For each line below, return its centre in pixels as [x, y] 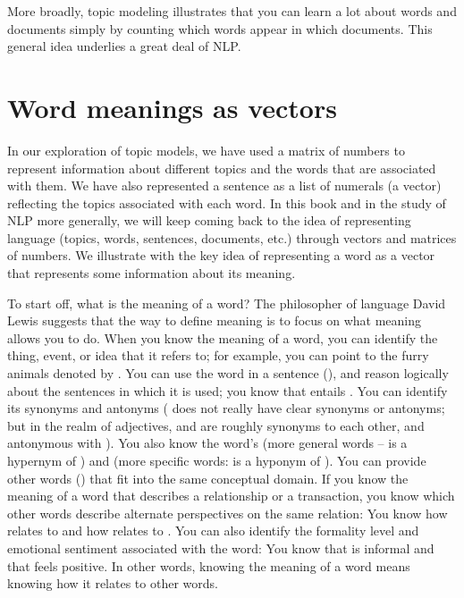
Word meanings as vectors [172, 107]
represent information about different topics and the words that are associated [222, 168]
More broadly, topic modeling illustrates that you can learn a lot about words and [232, 11]
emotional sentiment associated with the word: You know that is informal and [221, 547]
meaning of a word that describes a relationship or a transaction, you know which [231, 496]
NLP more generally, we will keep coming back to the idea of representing [209, 220]
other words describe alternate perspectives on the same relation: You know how [228, 513]
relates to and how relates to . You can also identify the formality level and [213, 531]
